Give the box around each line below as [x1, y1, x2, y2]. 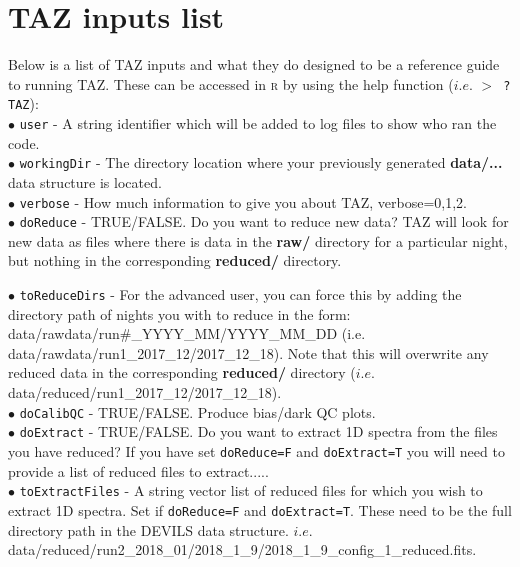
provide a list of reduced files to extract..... [8, 460, 269, 481]
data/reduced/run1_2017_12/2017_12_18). [8, 382, 282, 403]
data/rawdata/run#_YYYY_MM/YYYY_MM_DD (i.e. [8, 323, 366, 344]
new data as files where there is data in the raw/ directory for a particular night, [8, 230, 508, 251]
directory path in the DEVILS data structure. [8, 519, 289, 540]
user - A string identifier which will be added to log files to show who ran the [19, 113, 497, 134]
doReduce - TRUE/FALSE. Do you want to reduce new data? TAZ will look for [19, 211, 509, 232]
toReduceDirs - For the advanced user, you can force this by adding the [19, 284, 462, 305]
